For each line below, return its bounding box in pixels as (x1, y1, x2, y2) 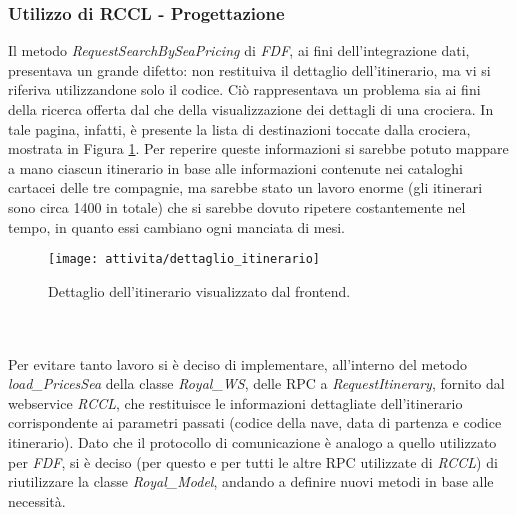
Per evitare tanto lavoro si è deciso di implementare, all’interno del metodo (8, 353, 468, 374)
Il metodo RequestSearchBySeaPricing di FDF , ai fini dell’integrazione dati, (8, 40, 470, 61)
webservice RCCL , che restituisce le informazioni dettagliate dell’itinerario (8, 392, 463, 413)
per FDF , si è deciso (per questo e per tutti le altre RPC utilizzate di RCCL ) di (8, 451, 498, 472)
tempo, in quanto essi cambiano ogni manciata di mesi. (8, 216, 345, 237)
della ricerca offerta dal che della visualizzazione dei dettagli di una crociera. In (8, 99, 494, 119)
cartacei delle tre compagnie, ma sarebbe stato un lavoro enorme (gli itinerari (8, 177, 483, 198)
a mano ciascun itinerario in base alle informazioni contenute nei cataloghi (8, 157, 463, 178)
